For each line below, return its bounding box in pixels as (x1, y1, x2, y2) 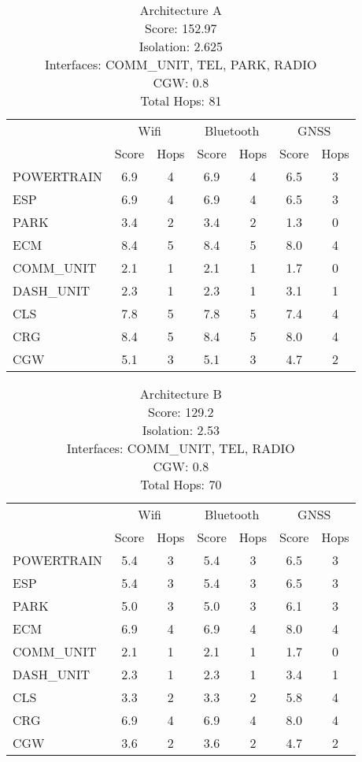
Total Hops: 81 (140, 91, 222, 110)
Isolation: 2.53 (142, 421, 220, 439)
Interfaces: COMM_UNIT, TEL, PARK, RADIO (45, 55, 317, 73)
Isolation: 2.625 (139, 37, 223, 55)
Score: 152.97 (144, 19, 217, 37)
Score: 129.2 (147, 403, 214, 421)
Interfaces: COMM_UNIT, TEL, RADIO (66, 439, 295, 457)
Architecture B (139, 385, 222, 403)
